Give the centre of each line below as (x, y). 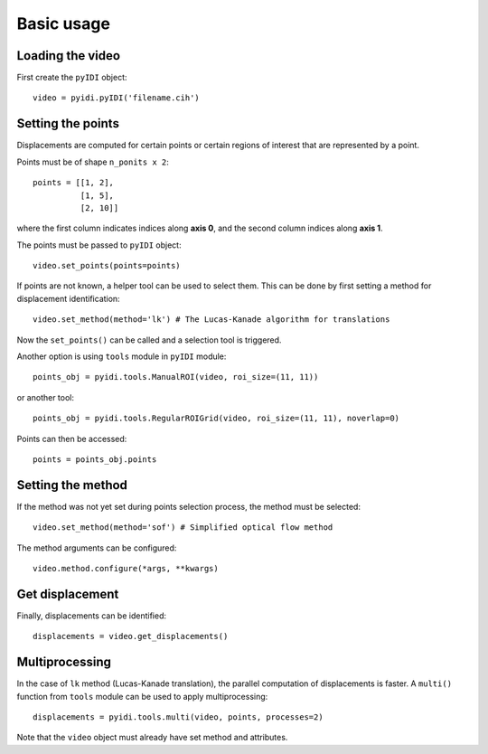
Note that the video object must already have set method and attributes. (152, 738)
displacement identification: (69, 298)
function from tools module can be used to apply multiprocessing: (142, 696)
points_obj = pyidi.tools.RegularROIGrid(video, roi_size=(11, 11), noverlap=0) (216, 419)
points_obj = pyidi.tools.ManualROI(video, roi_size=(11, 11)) (176, 377)
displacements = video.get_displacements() (131, 636)
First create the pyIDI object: (72, 78)
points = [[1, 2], (74, 183)
